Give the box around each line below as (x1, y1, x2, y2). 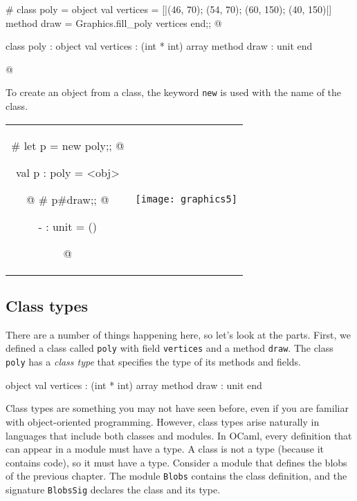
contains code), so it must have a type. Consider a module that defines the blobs (6, 455, 347, 469)
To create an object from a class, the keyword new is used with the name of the (6, 85, 342, 100)
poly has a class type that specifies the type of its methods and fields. (6, 355, 301, 369)
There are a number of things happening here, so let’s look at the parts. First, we (6, 327, 351, 341)
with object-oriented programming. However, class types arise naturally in (6, 414, 320, 428)
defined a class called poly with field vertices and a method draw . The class (6, 341, 333, 355)
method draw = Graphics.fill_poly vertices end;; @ (6, 15, 222, 30)
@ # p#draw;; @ (26, 191, 109, 207)
